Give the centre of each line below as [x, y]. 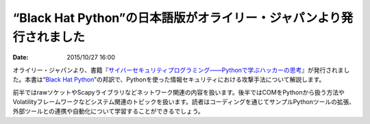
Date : [21, 58]
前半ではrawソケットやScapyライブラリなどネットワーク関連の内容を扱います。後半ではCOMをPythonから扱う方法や [179, 92]
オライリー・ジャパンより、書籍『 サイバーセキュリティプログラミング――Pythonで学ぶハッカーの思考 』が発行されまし [181, 70]
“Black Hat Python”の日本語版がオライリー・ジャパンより [177, 18]
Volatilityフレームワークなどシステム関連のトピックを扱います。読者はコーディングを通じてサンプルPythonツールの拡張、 [184, 101]
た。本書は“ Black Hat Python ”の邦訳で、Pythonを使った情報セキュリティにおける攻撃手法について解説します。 [169, 79]
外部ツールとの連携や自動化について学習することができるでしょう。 [109, 111]
